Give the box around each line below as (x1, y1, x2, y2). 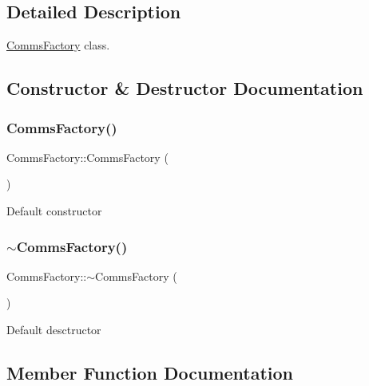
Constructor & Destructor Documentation (6, 76, 363, 100)
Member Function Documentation (6, 360, 294, 384)
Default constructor (6, 202, 102, 219)
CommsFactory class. (6, 37, 110, 53)
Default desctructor (6, 321, 101, 337)
